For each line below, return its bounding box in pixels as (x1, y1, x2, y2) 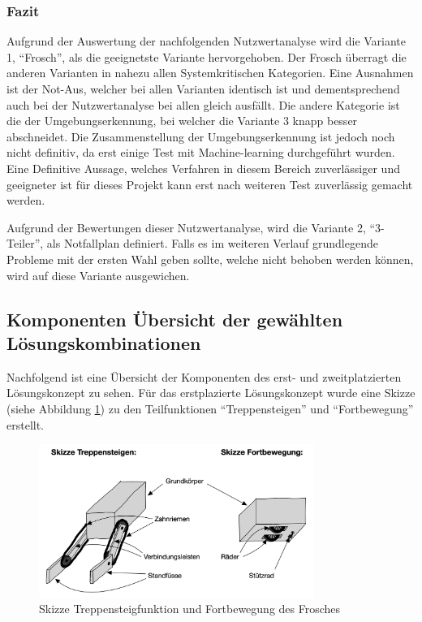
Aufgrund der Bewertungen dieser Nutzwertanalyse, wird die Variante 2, (6, 218, 366, 235)
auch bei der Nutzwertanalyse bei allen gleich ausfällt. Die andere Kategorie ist (6, 96, 400, 113)
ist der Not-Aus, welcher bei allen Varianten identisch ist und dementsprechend (6, 80, 400, 97)
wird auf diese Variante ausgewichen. (6, 266, 190, 283)
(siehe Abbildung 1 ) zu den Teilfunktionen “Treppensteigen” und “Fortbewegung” (6, 400, 414, 417)
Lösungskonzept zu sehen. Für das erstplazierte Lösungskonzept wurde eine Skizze (6, 384, 416, 401)
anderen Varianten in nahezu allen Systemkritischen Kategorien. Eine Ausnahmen (6, 64, 414, 81)
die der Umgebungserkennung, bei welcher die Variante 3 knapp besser (6, 112, 358, 129)
